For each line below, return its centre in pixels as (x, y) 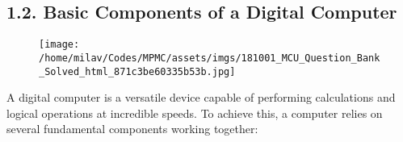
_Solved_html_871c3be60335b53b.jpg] (137, 71)
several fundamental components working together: (132, 129)
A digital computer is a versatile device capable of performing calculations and (201, 97)
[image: (59, 45)
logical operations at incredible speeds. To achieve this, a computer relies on (195, 113)
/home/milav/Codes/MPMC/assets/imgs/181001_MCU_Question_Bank (210, 58)
